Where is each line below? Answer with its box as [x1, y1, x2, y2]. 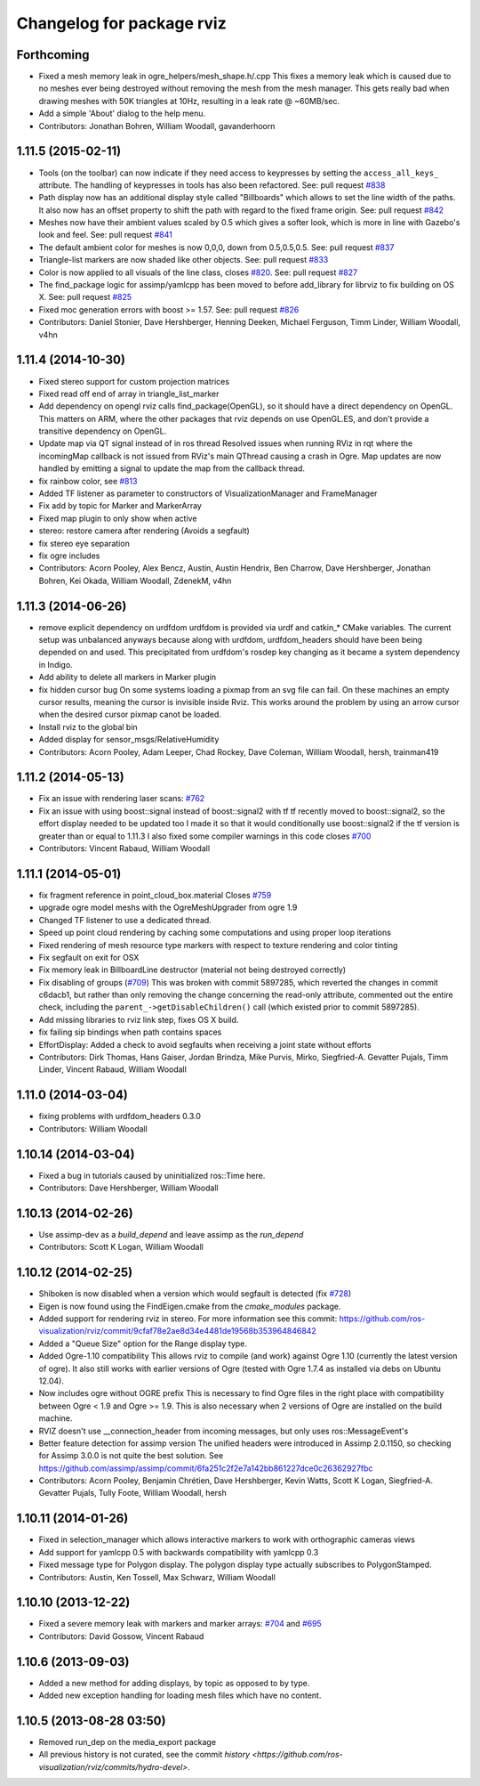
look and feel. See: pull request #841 [38, 230, 172, 240]
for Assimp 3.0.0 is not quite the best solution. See [38, 1450, 224, 1461]
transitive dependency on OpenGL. [38, 426, 167, 436]
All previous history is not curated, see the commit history [38, 1749, 251, 1760]
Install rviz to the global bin [38, 721, 138, 732]
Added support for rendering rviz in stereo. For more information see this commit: [38, 1313, 338, 1324]
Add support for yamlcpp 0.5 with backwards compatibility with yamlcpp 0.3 [38, 1547, 319, 1557]
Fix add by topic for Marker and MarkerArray [38, 500, 202, 511]
